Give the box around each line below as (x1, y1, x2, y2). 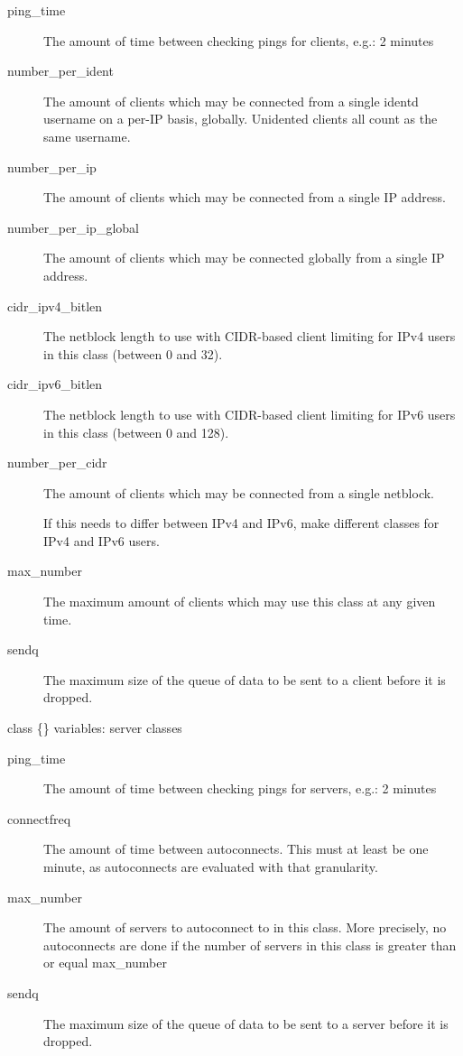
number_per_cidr (7, 453, 107, 472)
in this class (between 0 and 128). (43, 422, 229, 441)
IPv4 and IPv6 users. (43, 531, 160, 550)
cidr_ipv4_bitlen (7, 296, 103, 315)
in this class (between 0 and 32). (43, 344, 223, 363)
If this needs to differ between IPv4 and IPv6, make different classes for (43, 514, 440, 533)
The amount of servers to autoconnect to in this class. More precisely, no (43, 918, 447, 937)
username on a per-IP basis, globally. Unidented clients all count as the (43, 109, 438, 128)
